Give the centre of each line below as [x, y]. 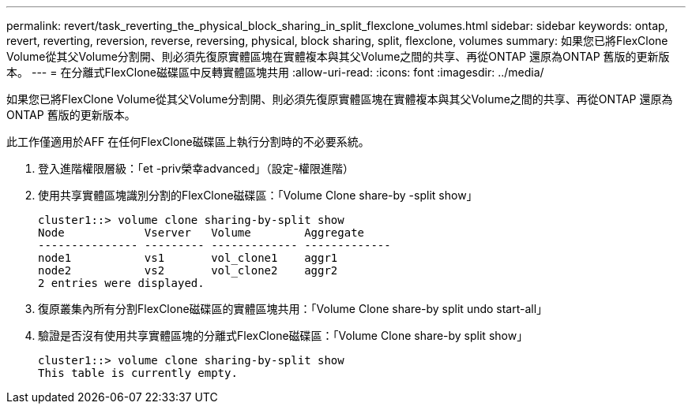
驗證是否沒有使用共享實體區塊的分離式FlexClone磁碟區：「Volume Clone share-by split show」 [283, 335]
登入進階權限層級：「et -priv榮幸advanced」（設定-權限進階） [196, 168]
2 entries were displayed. [121, 283]
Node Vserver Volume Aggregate [201, 233]
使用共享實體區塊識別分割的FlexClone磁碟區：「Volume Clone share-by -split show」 [258, 195]
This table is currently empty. [138, 373]
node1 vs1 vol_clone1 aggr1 [188, 258]
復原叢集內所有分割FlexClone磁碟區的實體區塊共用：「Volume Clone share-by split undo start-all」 [293, 309]
